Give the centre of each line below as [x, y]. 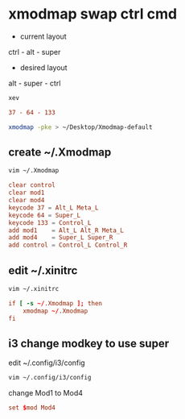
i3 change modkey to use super [89, 343]
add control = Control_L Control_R [68, 245]
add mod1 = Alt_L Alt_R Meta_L [66, 230]
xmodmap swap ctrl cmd [93, 14]
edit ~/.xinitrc [43, 270]
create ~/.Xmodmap [60, 152]
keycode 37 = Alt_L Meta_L [53, 207]
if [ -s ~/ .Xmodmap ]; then [55, 303]
